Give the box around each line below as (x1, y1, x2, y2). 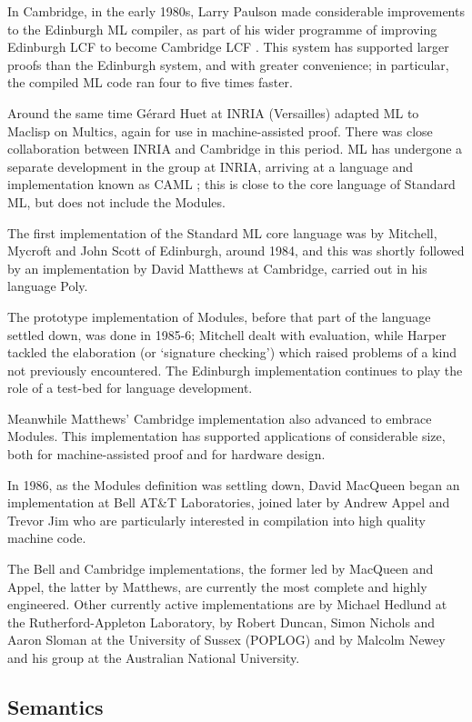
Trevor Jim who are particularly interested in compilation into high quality (7, 510, 426, 529)
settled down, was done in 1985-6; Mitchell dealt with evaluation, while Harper (7, 325, 447, 344)
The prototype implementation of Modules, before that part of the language (7, 306, 431, 326)
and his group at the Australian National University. (7, 648, 300, 667)
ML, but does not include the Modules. (7, 192, 226, 211)
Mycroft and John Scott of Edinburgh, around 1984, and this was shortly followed (7, 241, 465, 260)
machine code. (7, 528, 86, 547)
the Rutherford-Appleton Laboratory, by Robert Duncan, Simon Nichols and (7, 612, 436, 631)
